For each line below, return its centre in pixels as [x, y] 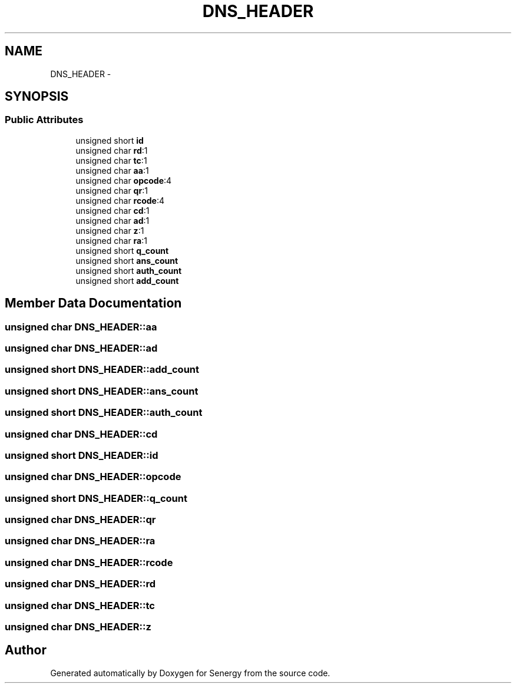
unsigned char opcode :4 [124, 180]
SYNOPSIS [37, 97]
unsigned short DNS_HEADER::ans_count [102, 391]
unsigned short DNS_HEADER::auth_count [104, 413]
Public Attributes [44, 120]
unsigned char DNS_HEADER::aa [81, 327]
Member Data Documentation [93, 303]
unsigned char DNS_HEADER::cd [81, 434]
